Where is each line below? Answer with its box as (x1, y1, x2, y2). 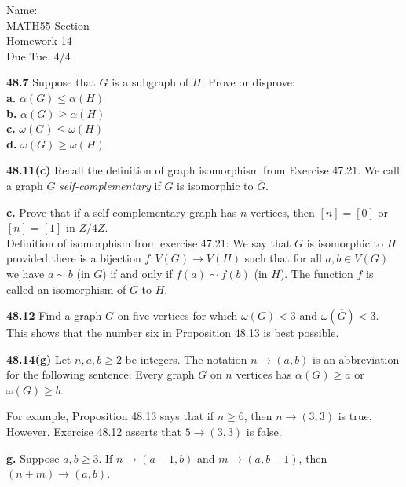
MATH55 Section (6, 16, 90, 33)
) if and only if (102, 265, 173, 281)
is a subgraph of (112, 74, 189, 90)
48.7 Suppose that (6, 74, 96, 90)
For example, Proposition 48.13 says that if (6, 408, 214, 424)
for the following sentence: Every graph (6, 366, 195, 383)
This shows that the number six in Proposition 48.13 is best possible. (6, 324, 339, 341)
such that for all (244, 250, 322, 266)
